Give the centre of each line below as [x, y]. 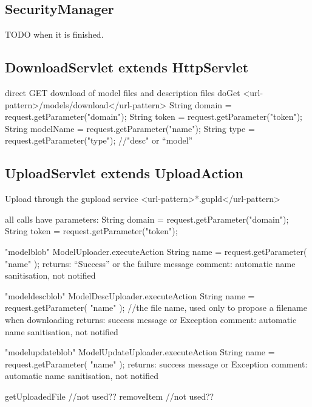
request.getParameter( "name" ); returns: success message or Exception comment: [156, 364]
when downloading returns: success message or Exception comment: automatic [151, 319]
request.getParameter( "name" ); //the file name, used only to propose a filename [156, 308]
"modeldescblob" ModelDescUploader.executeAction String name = [130, 295]
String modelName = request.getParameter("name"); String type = [130, 128]
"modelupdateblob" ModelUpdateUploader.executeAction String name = [140, 352]
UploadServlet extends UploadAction [124, 173]
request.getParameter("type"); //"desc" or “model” [99, 140]
